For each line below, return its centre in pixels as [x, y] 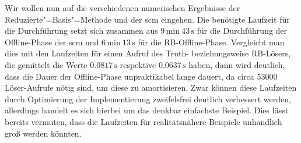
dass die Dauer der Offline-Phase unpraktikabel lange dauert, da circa [129, 76]
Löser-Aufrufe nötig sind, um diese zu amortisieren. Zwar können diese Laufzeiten [151, 87]
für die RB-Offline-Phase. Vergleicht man [211, 42]
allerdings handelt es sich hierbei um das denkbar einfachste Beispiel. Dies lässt [147, 110]
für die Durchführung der [242, 31]
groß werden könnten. [43, 133]
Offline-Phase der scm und [52, 42]
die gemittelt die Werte [46, 64]
